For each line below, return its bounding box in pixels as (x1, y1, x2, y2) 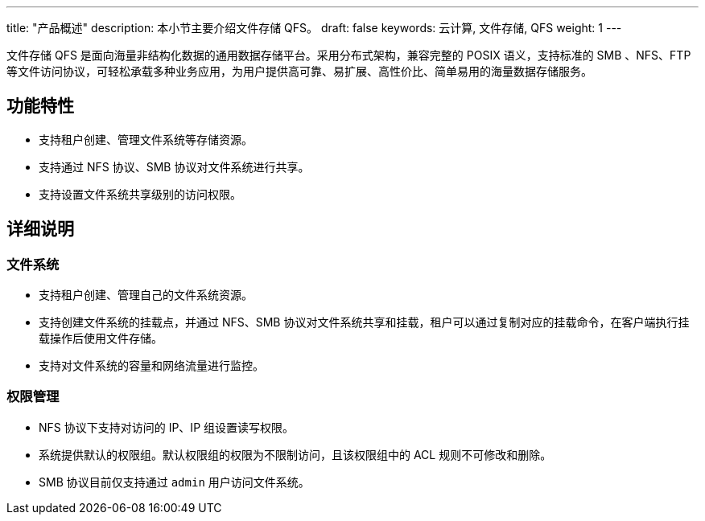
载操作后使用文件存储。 (39, 331, 163, 346)
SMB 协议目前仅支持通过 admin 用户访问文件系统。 (39, 474, 310, 489)
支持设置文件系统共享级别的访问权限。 (39, 187, 241, 201)
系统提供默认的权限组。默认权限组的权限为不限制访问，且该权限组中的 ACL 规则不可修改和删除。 (39, 447, 552, 462)
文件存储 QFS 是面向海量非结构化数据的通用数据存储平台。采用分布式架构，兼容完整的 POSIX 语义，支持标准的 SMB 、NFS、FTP (6, 48, 691, 62)
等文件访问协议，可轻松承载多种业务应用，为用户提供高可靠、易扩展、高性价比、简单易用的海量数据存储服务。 (6, 64, 592, 78)
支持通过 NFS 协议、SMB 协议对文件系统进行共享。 (39, 159, 310, 174)
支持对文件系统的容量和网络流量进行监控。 (39, 359, 264, 373)
